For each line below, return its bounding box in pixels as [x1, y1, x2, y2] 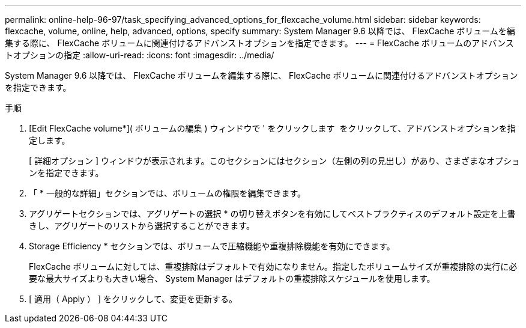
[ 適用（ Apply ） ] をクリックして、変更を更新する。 [29, 294, 237, 304]
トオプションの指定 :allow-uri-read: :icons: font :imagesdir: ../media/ [5, 50, 274, 60]
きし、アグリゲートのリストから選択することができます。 [29, 220, 255, 231]
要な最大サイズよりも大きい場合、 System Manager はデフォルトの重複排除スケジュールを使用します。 [29, 273, 435, 284]
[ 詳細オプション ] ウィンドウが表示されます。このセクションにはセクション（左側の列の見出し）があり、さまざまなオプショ [29, 156, 521, 166]
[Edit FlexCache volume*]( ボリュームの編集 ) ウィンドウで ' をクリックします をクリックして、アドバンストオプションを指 [29, 123, 516, 133]
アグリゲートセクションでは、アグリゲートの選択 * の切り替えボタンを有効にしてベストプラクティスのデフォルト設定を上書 [29, 208, 516, 219]
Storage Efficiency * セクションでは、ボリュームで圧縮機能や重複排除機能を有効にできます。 [29, 241, 395, 251]
